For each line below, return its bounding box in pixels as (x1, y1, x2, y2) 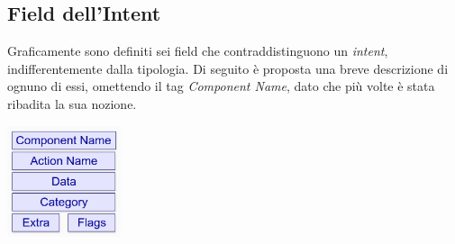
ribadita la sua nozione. (7, 94, 137, 113)
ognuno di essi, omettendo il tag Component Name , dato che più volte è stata (7, 77, 435, 95)
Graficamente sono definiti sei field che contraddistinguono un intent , (7, 41, 388, 60)
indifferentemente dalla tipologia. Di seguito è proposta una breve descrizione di (7, 59, 449, 77)
